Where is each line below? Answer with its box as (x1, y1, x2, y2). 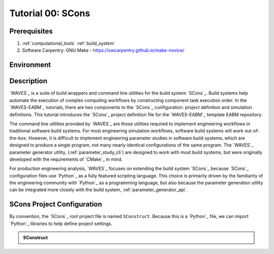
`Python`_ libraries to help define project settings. (9, 221, 113, 227)
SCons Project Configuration (9, 200, 102, 209)
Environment (9, 61, 51, 69)
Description (9, 77, 48, 86)
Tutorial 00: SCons (9, 8, 90, 19)
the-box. (9, 135, 27, 141)
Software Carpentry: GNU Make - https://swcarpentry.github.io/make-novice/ (22, 47, 185, 53)
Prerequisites (9, 27, 53, 35)
